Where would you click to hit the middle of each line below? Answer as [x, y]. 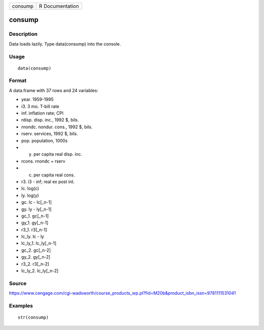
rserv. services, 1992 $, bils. [50, 134]
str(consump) [33, 318]
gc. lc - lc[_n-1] [37, 202]
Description [23, 34]
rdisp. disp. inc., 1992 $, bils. [50, 120]
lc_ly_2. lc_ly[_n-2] [40, 271]
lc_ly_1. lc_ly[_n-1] [39, 243]
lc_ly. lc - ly [33, 236]
